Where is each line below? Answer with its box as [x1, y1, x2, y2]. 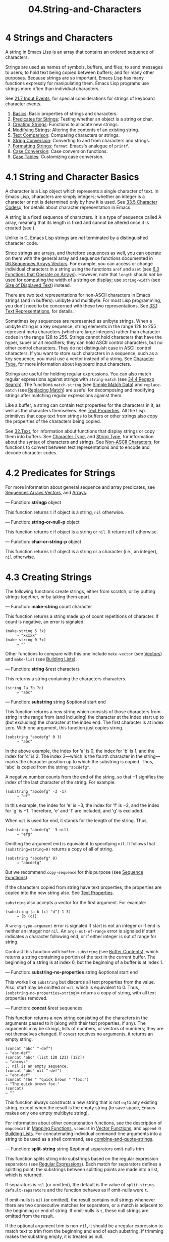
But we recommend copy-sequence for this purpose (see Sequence [5, 869, 144, 875]
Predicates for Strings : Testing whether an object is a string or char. [12, 115, 153, 122]
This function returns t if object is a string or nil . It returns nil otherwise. [5, 528, 158, 535]
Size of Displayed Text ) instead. [5, 282, 71, 288]
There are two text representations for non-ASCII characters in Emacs [5, 292, 150, 298]
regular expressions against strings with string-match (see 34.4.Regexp [5, 376, 155, 382]
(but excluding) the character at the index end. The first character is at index [5, 719, 164, 725]
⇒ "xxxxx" [16, 633, 37, 638]
